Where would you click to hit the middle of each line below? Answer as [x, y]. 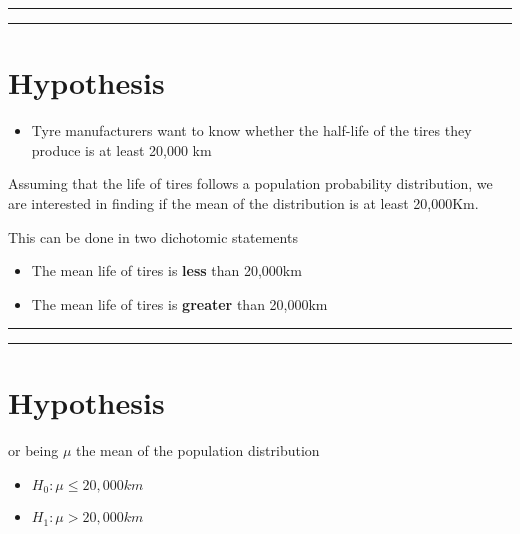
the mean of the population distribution [198, 450]
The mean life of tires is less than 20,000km [166, 270]
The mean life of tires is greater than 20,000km [179, 303]
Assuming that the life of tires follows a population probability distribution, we [250, 183]
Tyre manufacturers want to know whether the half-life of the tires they [251, 130]
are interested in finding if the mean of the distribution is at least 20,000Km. [243, 202]
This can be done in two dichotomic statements [153, 236]
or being [33, 450]
